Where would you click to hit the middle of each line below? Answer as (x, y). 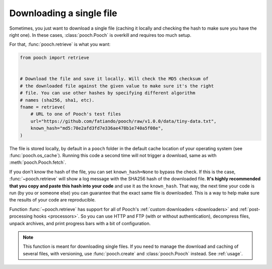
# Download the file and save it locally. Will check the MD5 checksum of (114, 79)
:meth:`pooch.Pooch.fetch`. (38, 162)
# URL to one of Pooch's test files (76, 114)
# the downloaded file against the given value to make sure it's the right (117, 86)
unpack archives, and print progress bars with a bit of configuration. (80, 223)
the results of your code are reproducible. (52, 200)
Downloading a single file (63, 13)
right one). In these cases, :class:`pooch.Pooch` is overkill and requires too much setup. (100, 35)
